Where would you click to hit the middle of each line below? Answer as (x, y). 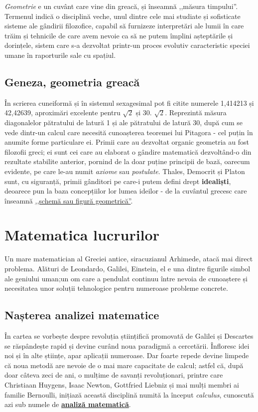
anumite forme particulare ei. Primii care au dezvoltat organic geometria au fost (127, 142)
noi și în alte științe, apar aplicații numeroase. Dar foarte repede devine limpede (127, 355)
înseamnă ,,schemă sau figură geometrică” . (69, 200)
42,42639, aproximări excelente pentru (63, 112)
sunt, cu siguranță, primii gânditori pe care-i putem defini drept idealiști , (118, 181)
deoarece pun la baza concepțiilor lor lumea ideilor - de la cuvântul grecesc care (126, 191)
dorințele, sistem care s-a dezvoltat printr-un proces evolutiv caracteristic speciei (127, 45)
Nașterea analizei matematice (82, 315)
